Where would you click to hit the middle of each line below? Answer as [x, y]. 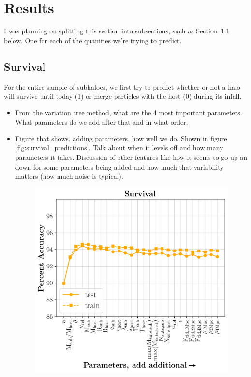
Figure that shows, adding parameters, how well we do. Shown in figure [121, 138]
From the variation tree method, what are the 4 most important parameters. [129, 112]
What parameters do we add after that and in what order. [102, 122]
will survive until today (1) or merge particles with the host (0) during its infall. [123, 96]
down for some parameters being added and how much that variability [119, 166]
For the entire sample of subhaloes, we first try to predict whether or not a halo [122, 86]
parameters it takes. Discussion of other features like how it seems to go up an [131, 157]
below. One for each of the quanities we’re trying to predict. [93, 40]
